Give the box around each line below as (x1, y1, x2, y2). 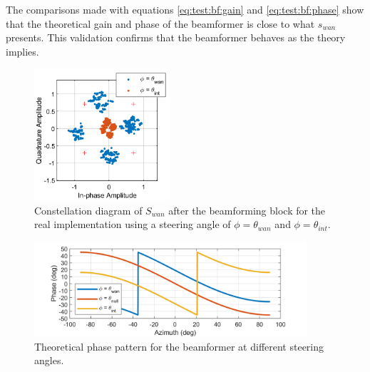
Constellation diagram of (34, 202, 143, 217)
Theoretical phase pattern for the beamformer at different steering (34, 339, 324, 353)
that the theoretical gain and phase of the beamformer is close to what (6, 16, 315, 31)
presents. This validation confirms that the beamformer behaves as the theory (6, 30, 346, 45)
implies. (6, 43, 39, 58)
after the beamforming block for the (168, 202, 326, 217)
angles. (34, 353, 64, 368)
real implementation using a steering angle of (34, 217, 231, 232)
